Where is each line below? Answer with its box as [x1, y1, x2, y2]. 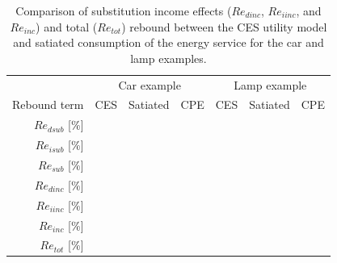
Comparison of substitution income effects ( [15, 2, 232, 19]
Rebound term [12, 96, 84, 113]
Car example [118, 76, 181, 93]
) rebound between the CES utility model [121, 18, 327, 35]
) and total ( [36, 18, 98, 35]
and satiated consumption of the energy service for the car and [13, 34, 324, 51]
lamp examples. [130, 49, 207, 66]
